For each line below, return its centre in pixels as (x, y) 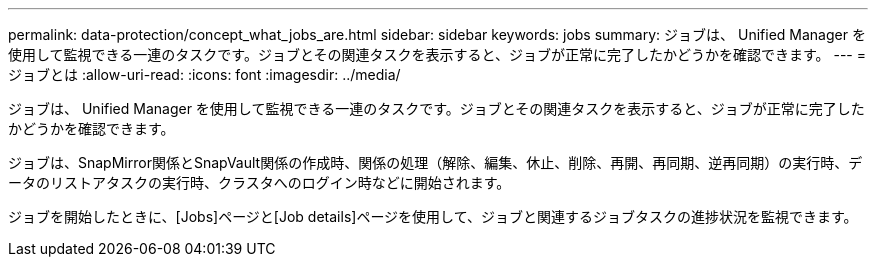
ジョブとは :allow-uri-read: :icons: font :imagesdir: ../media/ (204, 74)
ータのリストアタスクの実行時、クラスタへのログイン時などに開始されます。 (259, 182)
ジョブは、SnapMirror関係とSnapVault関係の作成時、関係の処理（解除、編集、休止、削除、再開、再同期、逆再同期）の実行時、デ (435, 162)
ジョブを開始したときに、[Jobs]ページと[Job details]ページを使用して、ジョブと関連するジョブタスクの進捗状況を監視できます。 (433, 216)
